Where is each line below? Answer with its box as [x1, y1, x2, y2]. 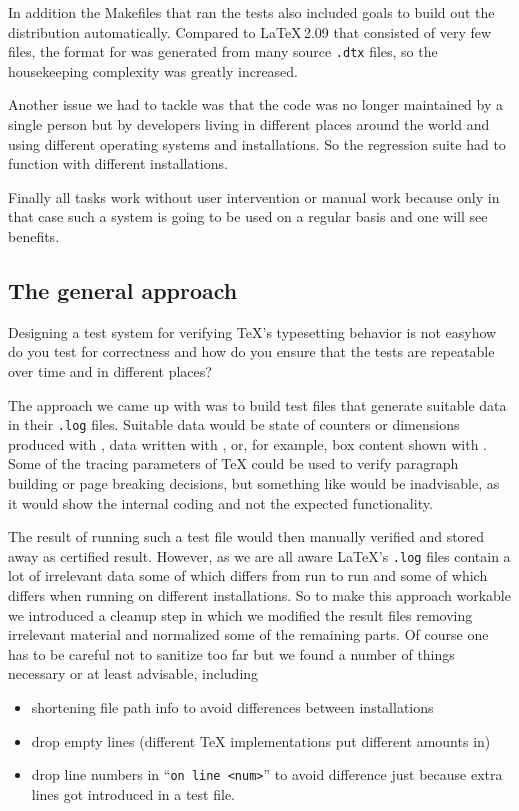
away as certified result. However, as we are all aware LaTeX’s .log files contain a [8, 545, 511, 566]
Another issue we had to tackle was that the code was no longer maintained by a [8, 94, 503, 115]
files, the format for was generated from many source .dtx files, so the [8, 41, 438, 62]
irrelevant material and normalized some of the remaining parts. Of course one [8, 624, 489, 645]
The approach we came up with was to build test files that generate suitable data [8, 394, 507, 415]
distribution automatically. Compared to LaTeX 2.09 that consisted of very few [8, 21, 492, 42]
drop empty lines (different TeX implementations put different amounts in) [31, 730, 491, 751]
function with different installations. [8, 153, 228, 174]
